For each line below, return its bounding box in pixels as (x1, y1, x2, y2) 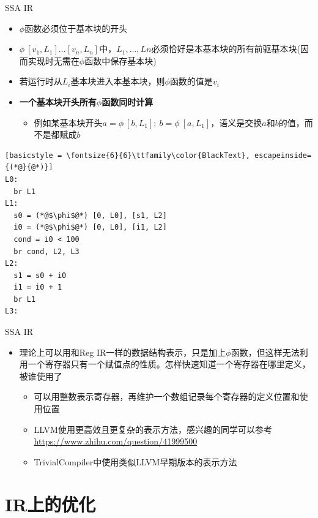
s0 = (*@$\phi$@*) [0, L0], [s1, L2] (13, 211, 167, 220)
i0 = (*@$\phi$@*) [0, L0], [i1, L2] (13, 223, 167, 232)
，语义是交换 (210, 116, 262, 129)
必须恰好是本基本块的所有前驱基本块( (151, 42, 300, 55)
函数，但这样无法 (231, 345, 300, 358)
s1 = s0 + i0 (13, 271, 67, 280)
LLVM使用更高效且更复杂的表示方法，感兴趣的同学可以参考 (34, 422, 272, 435)
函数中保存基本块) (84, 54, 157, 67)
